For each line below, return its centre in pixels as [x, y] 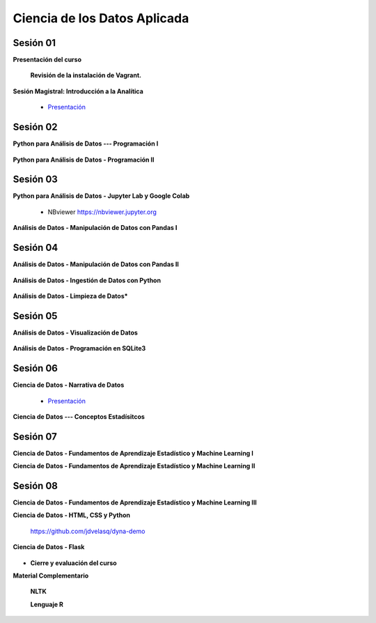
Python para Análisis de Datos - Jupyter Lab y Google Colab [101, 196]
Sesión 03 [36, 179]
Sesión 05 [35, 316]
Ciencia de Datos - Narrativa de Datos [69, 385]
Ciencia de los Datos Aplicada [101, 18]
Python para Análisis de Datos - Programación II [84, 160]
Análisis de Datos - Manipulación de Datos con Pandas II [96, 264]
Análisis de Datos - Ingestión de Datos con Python [87, 280]
